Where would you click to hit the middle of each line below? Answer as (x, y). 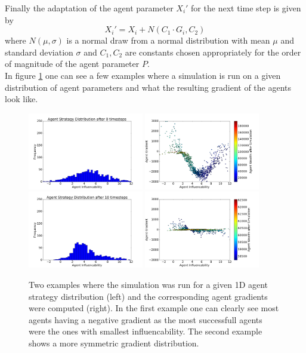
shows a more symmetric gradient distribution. (114, 343)
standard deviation (39, 52)
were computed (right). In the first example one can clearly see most (154, 308)
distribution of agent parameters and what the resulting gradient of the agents (148, 87)
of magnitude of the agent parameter (72, 64)
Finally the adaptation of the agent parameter (89, 8)
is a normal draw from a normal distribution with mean (168, 40)
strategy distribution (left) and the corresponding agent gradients (148, 296)
